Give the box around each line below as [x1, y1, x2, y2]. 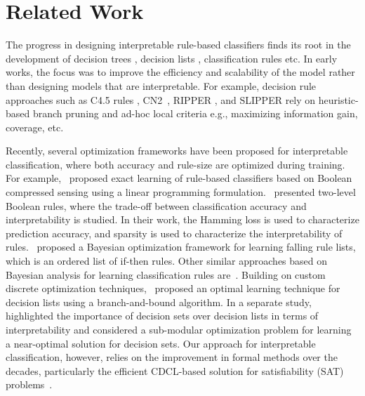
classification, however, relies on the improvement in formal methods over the [6, 350, 338, 364]
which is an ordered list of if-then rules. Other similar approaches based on [6, 253, 328, 268]
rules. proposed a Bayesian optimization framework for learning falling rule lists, [6, 239, 356, 254]
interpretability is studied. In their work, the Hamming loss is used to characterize [6, 212, 359, 227]
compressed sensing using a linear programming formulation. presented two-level [6, 185, 356, 199]
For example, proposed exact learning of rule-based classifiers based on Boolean [6, 171, 352, 185]
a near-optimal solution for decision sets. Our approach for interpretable [6, 336, 316, 350]
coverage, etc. [6, 119, 64, 134]
